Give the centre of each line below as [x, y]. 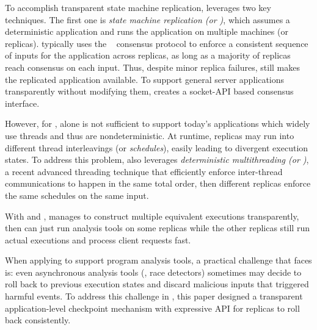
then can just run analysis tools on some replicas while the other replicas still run [157, 228]
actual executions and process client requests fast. [98, 239]
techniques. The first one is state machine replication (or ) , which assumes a [148, 19]
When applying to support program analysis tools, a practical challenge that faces [158, 260]
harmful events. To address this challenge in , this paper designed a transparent [154, 296]
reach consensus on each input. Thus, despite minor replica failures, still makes [152, 67]
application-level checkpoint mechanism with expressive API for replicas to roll [152, 308]
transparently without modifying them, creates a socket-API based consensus [149, 91]
